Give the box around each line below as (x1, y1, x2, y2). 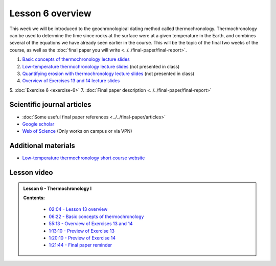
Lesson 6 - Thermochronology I (23, 185, 92, 191)
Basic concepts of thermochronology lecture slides (22, 56, 130, 62)
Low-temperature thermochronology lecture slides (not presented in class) (22, 63, 180, 69)
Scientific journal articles (9, 100, 91, 109)
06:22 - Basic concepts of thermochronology (49, 213, 144, 220)
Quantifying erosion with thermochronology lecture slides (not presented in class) (22, 70, 195, 77)
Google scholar (22, 120, 55, 127)
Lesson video (9, 168, 53, 177)
